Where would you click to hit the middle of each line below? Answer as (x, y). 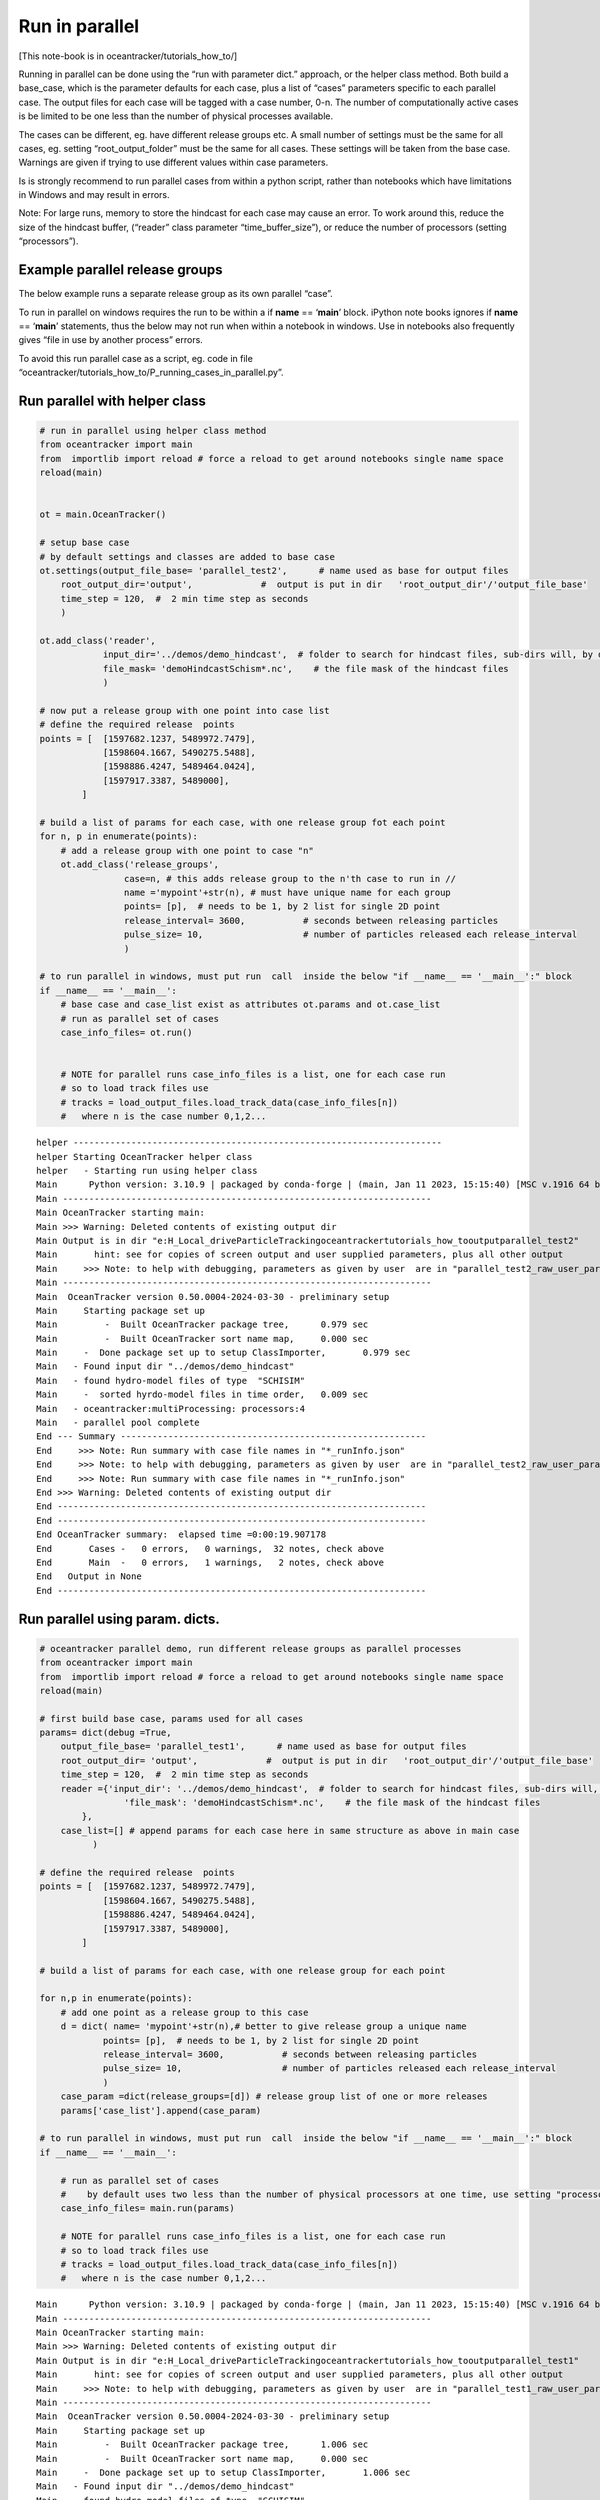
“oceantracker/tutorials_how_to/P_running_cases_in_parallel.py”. (151, 372)
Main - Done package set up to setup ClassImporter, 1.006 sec (223, 2472)
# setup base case (84, 543)
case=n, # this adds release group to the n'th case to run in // (290, 878)
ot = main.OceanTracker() (103, 514)
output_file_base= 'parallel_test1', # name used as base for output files (263, 1746)
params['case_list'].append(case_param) (161, 2110)
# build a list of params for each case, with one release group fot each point (242, 823)
